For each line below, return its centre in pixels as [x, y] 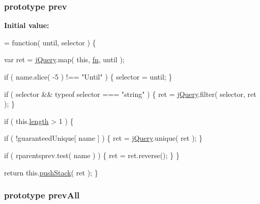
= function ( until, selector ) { [50, 42]
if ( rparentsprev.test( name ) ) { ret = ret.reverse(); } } [92, 155]
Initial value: [27, 25]
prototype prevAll [42, 195]
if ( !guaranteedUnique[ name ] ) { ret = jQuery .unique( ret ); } [103, 138]
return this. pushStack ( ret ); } [51, 172]
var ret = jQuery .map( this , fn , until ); [64, 59]
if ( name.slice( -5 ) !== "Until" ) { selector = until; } [88, 76]
